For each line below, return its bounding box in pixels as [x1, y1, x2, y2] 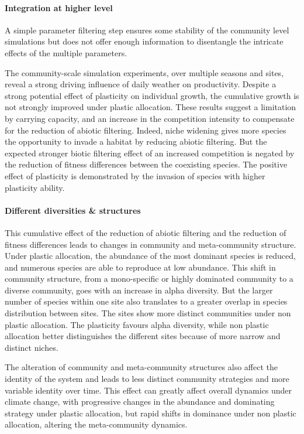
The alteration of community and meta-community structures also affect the [5, 361, 278, 373]
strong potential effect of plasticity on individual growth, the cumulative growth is [5, 89, 299, 101]
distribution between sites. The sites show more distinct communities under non [5, 307, 291, 319]
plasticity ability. [5, 181, 65, 193]
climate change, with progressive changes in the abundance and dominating [5, 395, 275, 408]
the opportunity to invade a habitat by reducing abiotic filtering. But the [5, 135, 267, 148]
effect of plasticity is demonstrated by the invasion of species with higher [5, 169, 265, 182]
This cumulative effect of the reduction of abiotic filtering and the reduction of [5, 226, 286, 238]
